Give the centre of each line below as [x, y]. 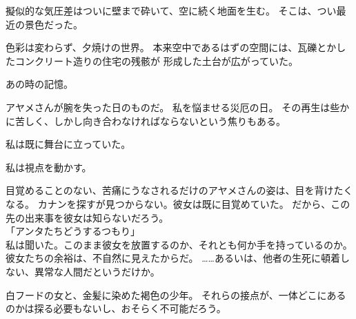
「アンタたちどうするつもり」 [73, 231]
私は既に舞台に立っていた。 [68, 144]
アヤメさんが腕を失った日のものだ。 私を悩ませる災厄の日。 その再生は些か [178, 107]
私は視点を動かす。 [49, 167]
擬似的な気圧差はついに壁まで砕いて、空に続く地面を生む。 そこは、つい [171, 10]
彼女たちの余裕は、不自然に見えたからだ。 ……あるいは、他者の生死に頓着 [173, 258]
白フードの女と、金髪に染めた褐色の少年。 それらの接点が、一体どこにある [176, 294]
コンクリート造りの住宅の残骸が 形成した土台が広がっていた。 [156, 60]
